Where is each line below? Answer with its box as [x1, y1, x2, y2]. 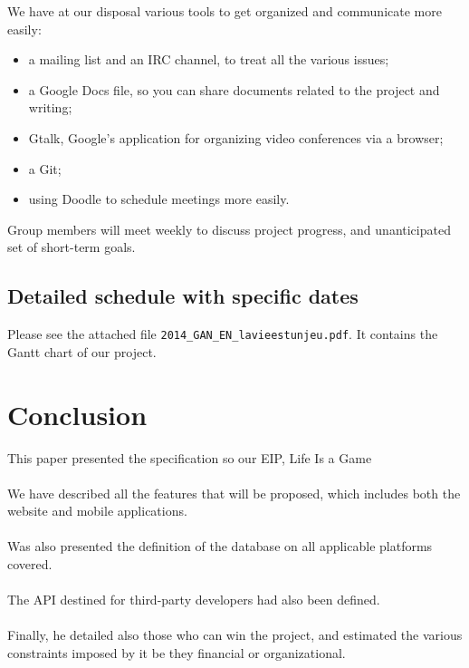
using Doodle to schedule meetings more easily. [28, 189, 290, 208]
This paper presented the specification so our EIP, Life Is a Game [7, 448, 372, 467]
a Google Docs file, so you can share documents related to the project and [28, 80, 440, 99]
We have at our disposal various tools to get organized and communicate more [7, 2, 442, 20]
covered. [7, 555, 53, 574]
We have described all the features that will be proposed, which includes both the [7, 483, 461, 502]
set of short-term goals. [7, 237, 136, 257]
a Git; [28, 159, 62, 178]
